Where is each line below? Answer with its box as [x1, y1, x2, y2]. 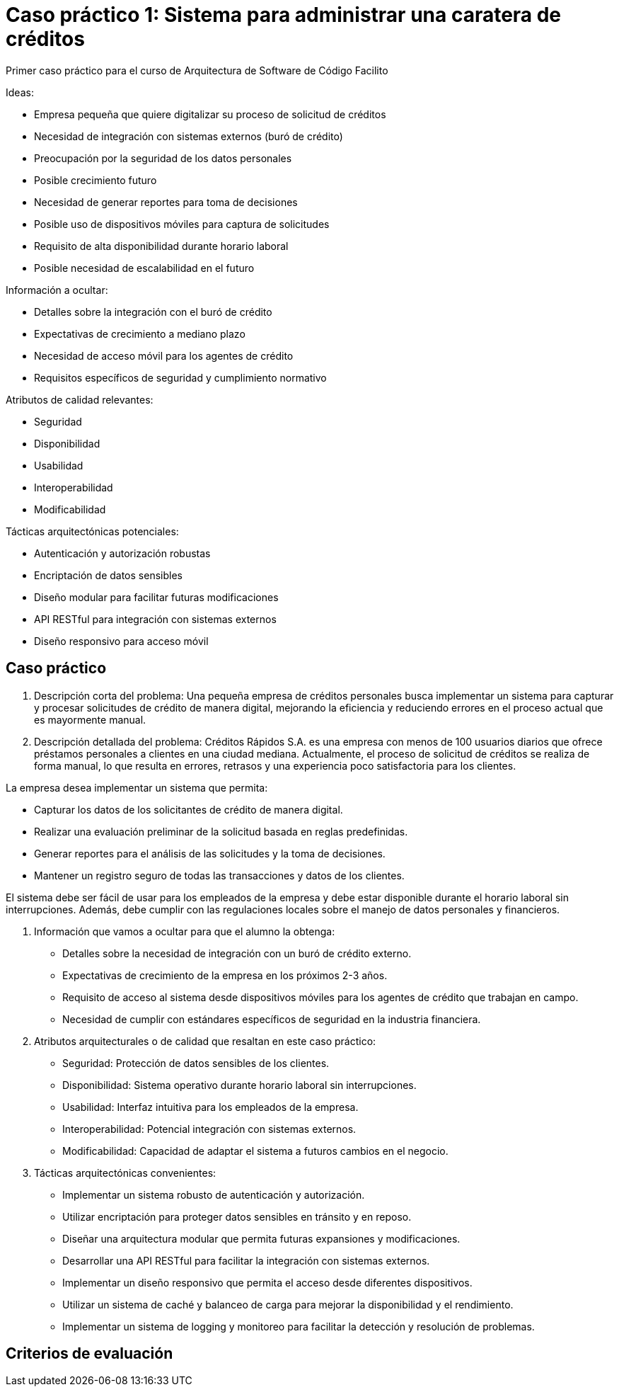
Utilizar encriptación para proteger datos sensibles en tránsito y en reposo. [62, 1210, 412, 1223]
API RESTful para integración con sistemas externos [34, 612, 277, 625]
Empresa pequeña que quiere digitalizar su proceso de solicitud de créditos [34, 108, 386, 120]
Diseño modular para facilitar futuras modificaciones [34, 591, 279, 603]
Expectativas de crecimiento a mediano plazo [34, 327, 245, 340]
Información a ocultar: [6, 283, 108, 296]
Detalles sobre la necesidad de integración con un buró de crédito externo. [62, 947, 412, 959]
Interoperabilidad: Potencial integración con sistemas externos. [62, 1122, 357, 1135]
